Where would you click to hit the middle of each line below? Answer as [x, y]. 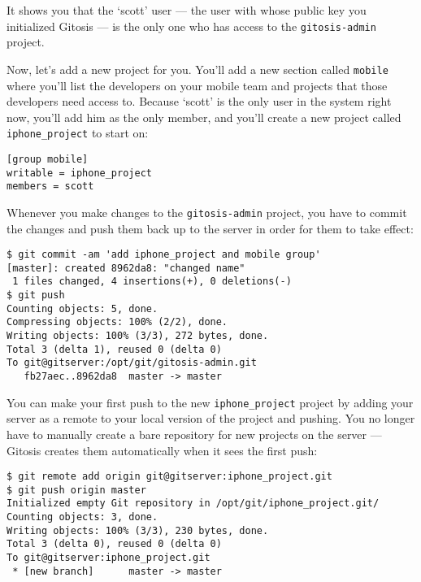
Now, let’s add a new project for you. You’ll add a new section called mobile [197, 69]
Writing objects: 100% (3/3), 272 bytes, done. [138, 336]
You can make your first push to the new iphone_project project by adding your [210, 402]
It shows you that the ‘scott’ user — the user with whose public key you [187, 10]
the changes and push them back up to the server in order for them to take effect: [210, 228]
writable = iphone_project [79, 173]
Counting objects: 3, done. [82, 517]
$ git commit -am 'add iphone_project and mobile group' [164, 255]
